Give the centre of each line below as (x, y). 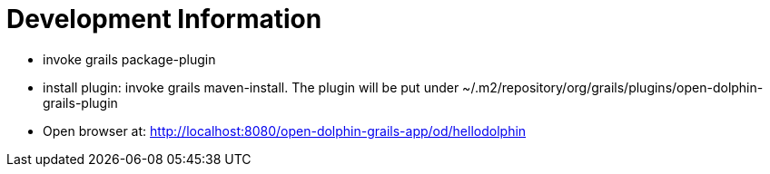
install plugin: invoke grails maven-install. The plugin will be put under (251, 87)
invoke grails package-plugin (129, 59)
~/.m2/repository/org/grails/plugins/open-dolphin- (613, 87)
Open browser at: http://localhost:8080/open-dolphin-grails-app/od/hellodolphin (285, 130)
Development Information (164, 19)
